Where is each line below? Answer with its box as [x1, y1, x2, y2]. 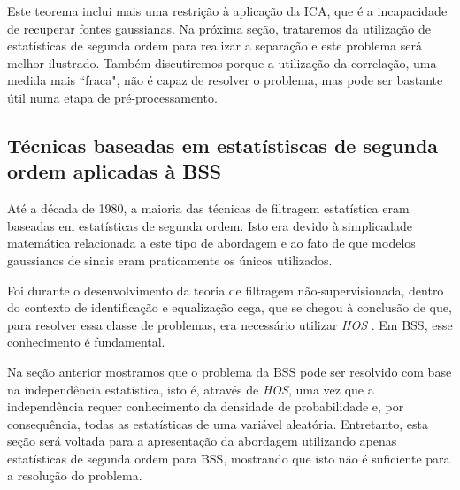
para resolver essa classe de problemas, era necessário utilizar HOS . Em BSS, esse [7, 315, 453, 333]
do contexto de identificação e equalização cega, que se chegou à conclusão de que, [7, 298, 452, 317]
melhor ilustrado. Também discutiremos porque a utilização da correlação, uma [7, 53, 437, 72]
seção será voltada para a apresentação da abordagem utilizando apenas [7, 432, 397, 450]
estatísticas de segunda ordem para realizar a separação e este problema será [7, 36, 422, 55]
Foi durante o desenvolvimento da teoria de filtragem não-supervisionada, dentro [7, 280, 444, 299]
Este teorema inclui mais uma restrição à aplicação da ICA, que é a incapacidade [7, 2, 448, 19]
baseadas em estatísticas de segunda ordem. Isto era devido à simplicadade [7, 216, 412, 234]
